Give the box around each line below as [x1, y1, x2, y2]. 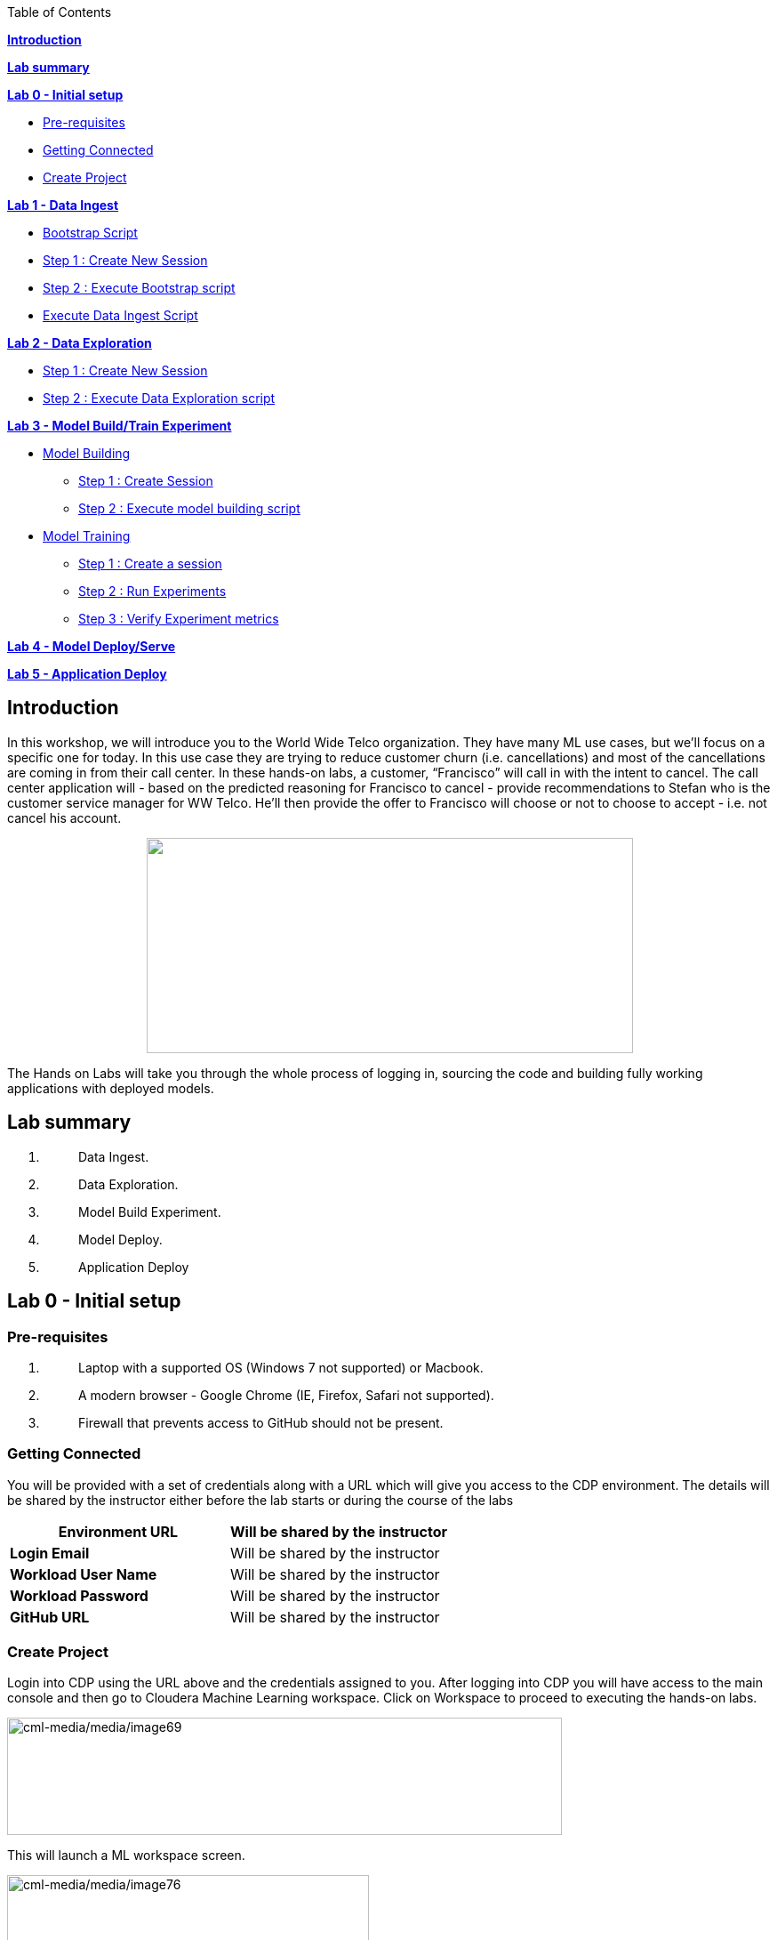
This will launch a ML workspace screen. [7, 1847, 245, 1864]
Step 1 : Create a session [78, 556, 222, 571]
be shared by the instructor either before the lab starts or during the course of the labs [7, 1492, 514, 1508]
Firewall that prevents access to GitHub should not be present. [78, 1414, 444, 1430]
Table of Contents [7, 4, 112, 20]
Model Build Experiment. [78, 1203, 221, 1220]
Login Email [10, 1543, 90, 1562]
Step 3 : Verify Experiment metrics [78, 611, 279, 626]
